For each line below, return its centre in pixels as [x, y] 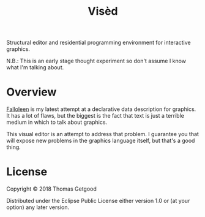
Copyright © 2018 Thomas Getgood [51, 189]
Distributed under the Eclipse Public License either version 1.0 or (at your [98, 201]
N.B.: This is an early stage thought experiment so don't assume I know [96, 61]
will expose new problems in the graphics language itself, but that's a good [101, 141]
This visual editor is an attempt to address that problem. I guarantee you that [102, 134]
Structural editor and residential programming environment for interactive [99, 43]
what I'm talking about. [35, 67]
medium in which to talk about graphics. [57, 122]
